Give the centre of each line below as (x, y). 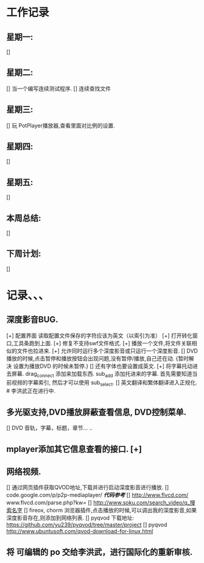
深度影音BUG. (33, 320)
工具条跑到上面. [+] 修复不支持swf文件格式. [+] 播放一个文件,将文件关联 (102, 343)
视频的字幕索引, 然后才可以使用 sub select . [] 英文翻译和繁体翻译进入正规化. (104, 383)
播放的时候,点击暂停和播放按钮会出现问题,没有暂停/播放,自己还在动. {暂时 (98, 358)
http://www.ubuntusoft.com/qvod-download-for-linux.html (80, 531)
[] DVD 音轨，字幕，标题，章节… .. (49, 428)
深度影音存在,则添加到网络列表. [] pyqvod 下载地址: (70, 518)
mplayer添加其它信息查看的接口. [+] (74, 449)
